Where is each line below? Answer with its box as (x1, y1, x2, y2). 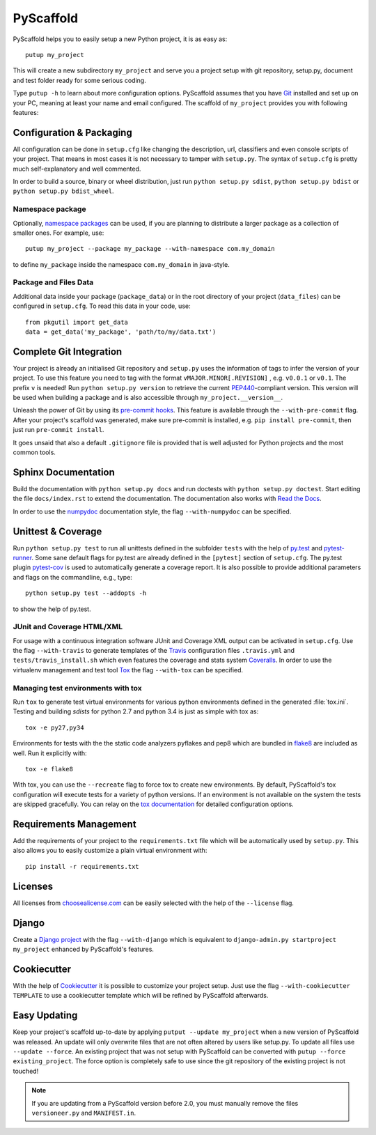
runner (13, 554, 32, 562)
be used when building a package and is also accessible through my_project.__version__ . (13, 394, 283, 402)
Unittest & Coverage (13, 525, 102, 537)
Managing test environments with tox (13, 683, 142, 693)
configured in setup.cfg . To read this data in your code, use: (13, 302, 191, 310)
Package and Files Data (13, 277, 94, 287)
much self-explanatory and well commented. (13, 164, 141, 173)
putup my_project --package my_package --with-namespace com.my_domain (25, 245, 275, 253)
